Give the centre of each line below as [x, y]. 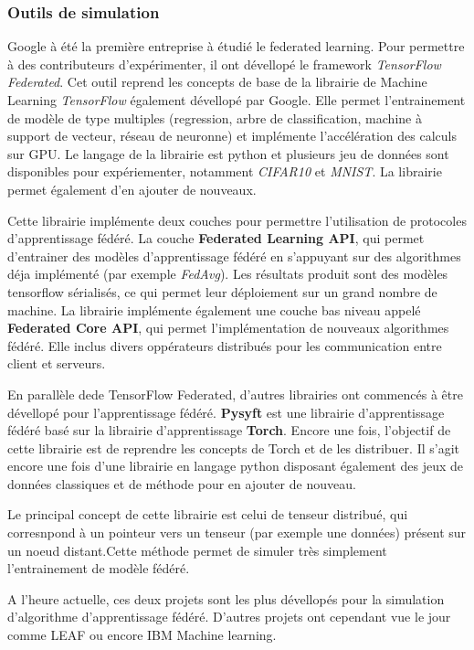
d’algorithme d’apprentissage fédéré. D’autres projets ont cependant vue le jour [229, 617]
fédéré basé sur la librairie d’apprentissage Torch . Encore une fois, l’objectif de [229, 430]
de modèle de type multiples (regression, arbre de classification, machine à [215, 117]
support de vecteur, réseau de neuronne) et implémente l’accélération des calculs [232, 136]
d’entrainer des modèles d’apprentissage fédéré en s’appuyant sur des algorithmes [234, 256]
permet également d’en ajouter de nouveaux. [132, 189]
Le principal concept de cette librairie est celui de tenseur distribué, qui [208, 514]
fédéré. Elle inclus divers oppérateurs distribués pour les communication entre [225, 345]
